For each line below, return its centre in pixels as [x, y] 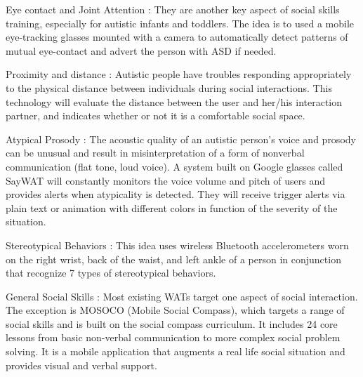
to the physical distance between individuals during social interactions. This [169, 87]
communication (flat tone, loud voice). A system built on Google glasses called [174, 166]
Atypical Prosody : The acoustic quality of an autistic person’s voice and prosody [181, 139]
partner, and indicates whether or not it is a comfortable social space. [156, 115]
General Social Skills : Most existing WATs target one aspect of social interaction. [182, 296]
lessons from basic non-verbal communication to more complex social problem [173, 337]
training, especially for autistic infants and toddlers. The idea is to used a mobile [180, 23]
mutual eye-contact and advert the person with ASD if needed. [141, 50]
